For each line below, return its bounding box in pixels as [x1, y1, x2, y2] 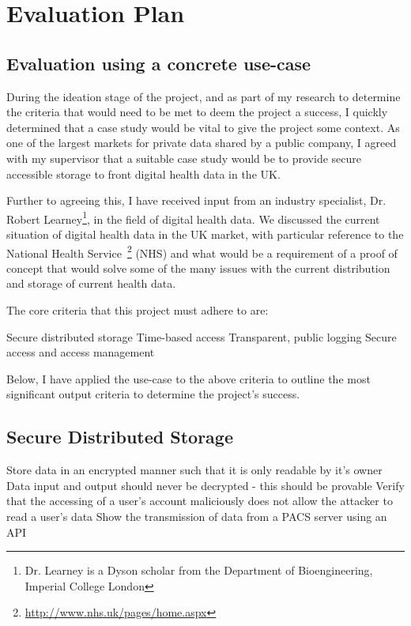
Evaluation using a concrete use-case [6, 51, 311, 75]
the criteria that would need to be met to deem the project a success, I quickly [6, 104, 388, 120]
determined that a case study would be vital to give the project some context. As [6, 119, 400, 135]
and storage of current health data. [6, 275, 176, 292]
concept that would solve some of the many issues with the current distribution [6, 259, 390, 276]
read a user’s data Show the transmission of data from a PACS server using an [6, 507, 387, 524]
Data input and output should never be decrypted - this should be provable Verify [6, 477, 405, 493]
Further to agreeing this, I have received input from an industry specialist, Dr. [6, 192, 386, 209]
